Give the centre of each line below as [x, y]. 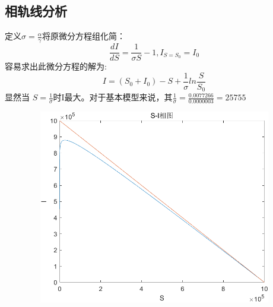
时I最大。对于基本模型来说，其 [113, 97]
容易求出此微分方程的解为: [56, 66]
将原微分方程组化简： [83, 36]
